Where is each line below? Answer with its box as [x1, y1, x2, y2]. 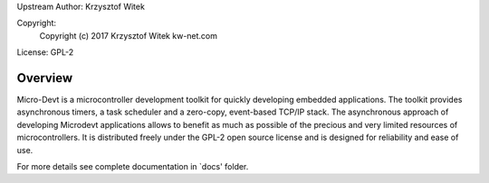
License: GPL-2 [16, 47, 74, 58]
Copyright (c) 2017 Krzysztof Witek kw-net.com [39, 30, 217, 41]
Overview [16, 70, 73, 86]
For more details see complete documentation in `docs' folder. [16, 161, 249, 172]
